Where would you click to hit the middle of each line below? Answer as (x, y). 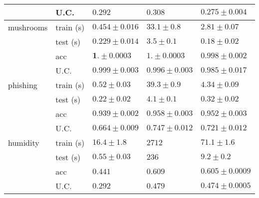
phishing (23, 85)
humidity (24, 143)
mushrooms (28, 27)
